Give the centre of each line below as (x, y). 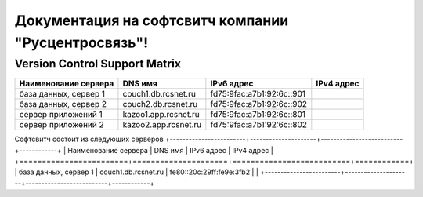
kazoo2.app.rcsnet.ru (162, 125)
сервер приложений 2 (62, 125)
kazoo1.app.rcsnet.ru (161, 115)
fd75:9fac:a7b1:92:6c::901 (258, 94)
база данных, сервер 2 (63, 104)
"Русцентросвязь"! (81, 42)
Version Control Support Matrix (98, 64)
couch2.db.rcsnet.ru (160, 104)
